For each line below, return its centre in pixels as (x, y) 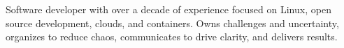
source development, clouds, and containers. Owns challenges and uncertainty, (172, 23)
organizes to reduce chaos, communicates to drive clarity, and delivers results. (172, 37)
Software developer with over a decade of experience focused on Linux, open (169, 9)
